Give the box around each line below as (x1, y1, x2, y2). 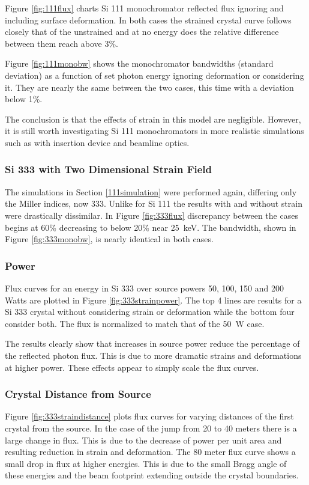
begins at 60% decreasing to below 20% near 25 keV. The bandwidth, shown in (5, 221, 296, 233)
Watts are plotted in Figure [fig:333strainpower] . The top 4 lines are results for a (5, 293, 302, 306)
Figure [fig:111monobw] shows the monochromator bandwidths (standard (5, 57, 274, 70)
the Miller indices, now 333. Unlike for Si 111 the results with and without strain (5, 197, 302, 210)
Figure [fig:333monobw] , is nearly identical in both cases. (5, 233, 214, 245)
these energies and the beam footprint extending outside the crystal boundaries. (5, 469, 299, 481)
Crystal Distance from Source (5, 386, 151, 401)
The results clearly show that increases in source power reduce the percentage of (5, 337, 300, 350)
